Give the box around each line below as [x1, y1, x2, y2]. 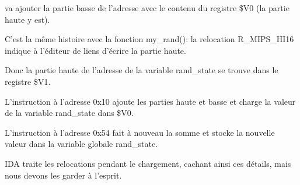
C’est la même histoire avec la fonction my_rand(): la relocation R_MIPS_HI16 [5, 33, 294, 45]
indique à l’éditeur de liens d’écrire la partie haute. [5, 44, 186, 56]
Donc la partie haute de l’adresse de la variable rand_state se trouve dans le [5, 64, 278, 76]
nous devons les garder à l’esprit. [5, 169, 122, 181]
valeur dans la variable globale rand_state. [5, 138, 158, 150]
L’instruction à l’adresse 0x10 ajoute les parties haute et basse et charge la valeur [5, 95, 296, 107]
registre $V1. [5, 75, 51, 87]
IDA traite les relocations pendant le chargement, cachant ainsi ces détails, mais [5, 157, 291, 169]
